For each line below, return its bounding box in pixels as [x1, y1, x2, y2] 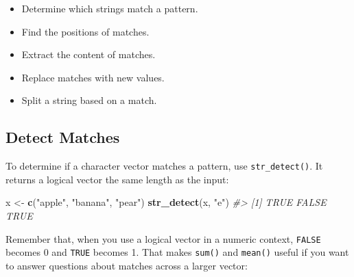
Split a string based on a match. [21, 93, 157, 107]
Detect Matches [5, 127, 120, 148]
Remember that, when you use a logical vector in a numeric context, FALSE [5, 231, 321, 246]
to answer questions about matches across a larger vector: [5, 258, 248, 272]
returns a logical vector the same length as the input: [5, 172, 229, 186]
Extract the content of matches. [21, 47, 156, 62]
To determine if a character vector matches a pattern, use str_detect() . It [5, 159, 323, 173]
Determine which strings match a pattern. [21, 1, 198, 15]
